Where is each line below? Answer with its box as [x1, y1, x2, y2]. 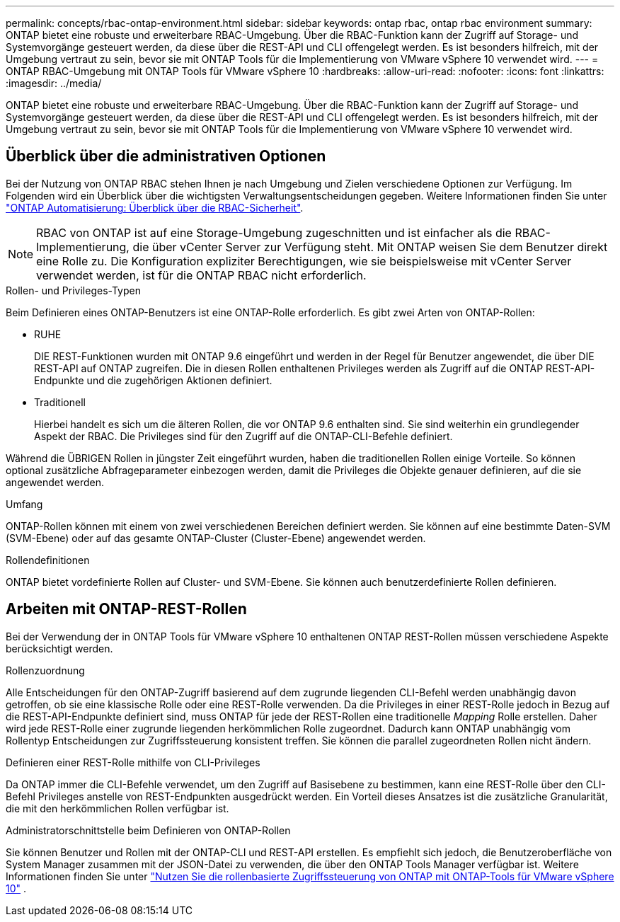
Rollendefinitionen [6, 553, 90, 566]
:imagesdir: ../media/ [6, 77, 102, 89]
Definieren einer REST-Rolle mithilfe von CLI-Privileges [6, 756, 260, 768]
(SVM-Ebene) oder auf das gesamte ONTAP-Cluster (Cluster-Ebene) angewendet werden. [6, 531, 426, 544]
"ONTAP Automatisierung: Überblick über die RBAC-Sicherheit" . [6, 201, 304, 214]
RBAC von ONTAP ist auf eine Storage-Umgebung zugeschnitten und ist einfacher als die [36, 225, 512, 240]
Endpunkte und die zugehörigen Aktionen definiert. [34, 374, 272, 386]
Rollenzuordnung [6, 664, 85, 676]
